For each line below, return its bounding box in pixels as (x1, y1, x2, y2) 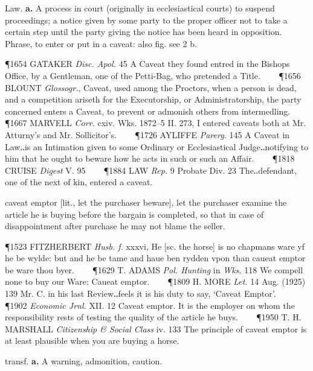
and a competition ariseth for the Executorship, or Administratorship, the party (5, 93, 302, 106)
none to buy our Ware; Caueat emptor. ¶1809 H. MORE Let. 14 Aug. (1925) (5, 275, 306, 288)
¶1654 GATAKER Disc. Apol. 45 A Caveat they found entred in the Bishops (5, 57, 290, 70)
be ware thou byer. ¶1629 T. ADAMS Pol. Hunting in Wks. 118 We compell (5, 263, 303, 276)
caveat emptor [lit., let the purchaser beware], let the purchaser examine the (5, 195, 287, 208)
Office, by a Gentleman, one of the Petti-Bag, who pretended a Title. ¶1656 (5, 69, 301, 81)
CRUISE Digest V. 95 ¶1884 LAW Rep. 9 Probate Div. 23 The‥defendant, (5, 163, 297, 176)
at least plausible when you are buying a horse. (5, 334, 179, 347)
